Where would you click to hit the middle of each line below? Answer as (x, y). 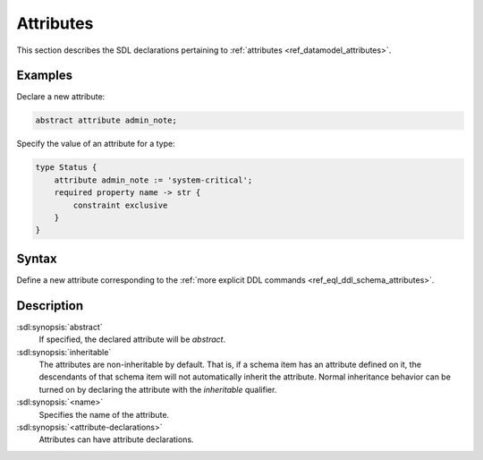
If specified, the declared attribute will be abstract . (132, 339)
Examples (45, 76)
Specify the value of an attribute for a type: (96, 144)
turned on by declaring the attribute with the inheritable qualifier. (158, 389)
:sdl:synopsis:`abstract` (59, 327)
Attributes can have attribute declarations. (116, 439)
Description (50, 306)
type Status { (66, 167)
